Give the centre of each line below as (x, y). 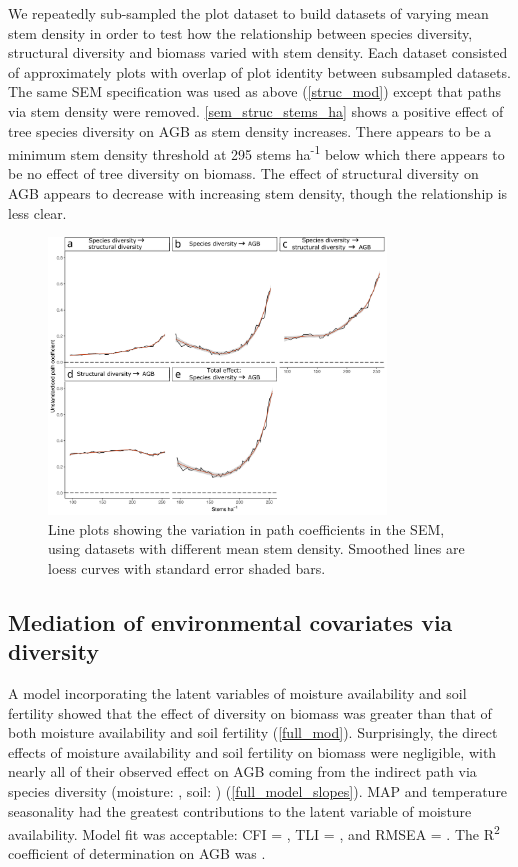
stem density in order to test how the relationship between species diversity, (240, 32)
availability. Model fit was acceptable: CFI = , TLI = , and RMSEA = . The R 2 (254, 832)
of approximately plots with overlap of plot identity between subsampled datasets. (259, 71)
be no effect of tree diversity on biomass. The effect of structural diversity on (243, 173)
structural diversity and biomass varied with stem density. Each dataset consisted (258, 52)
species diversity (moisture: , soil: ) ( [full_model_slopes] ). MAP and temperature (258, 791)
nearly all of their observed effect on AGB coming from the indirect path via (242, 771)
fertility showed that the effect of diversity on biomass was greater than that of (250, 712)
